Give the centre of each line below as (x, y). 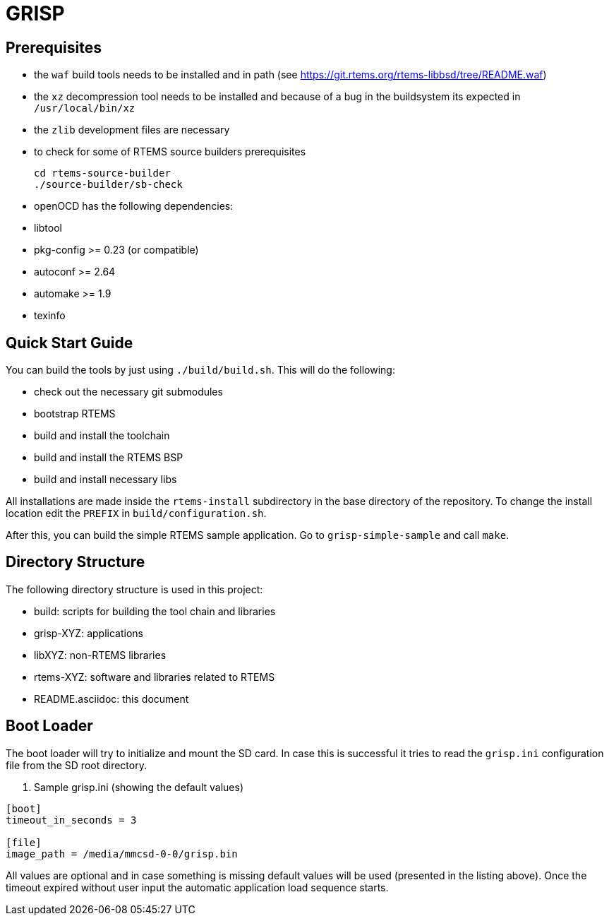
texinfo (50, 316)
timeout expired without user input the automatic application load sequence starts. (197, 887)
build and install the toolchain (102, 436)
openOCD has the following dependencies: (134, 206)
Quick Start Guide (70, 343)
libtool (48, 228)
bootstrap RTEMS (75, 414)
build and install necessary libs (105, 480)
